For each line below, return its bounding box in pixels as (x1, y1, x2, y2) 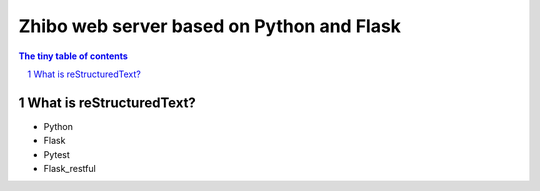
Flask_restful (43, 163, 97, 175)
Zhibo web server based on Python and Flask (18, 15, 402, 37)
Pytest (43, 148, 70, 160)
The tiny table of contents (18, 50, 129, 62)
